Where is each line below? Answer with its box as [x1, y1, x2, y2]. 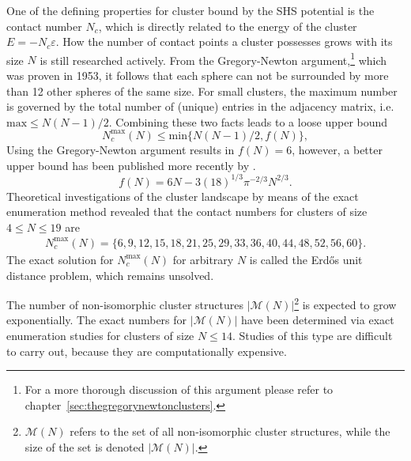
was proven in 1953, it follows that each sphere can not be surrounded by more [6, 67, 389, 84]
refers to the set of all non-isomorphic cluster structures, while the [70, 423, 390, 440]
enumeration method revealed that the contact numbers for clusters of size [6, 203, 368, 220]
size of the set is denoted [25, 438, 145, 455]
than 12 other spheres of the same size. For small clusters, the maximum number [6, 82, 398, 99]
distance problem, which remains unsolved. [6, 266, 214, 283]
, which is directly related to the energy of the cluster [98, 17, 357, 34]
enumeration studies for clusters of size [6, 327, 194, 343]
